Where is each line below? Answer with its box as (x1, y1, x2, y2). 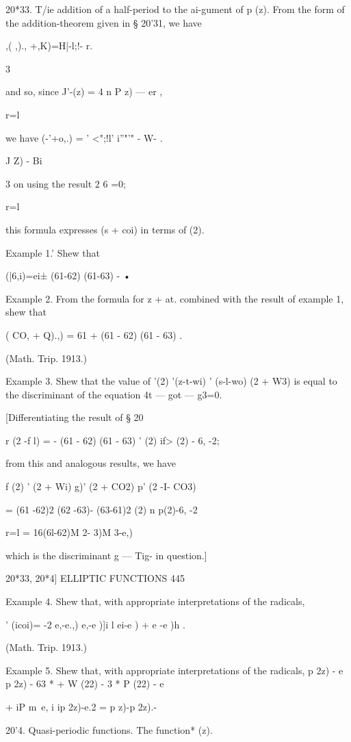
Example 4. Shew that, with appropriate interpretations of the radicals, (5, 594, 305, 609)
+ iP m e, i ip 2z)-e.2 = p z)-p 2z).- (5, 700, 157, 713)
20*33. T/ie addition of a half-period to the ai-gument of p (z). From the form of (5, 2, 345, 16)
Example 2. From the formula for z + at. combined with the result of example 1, (5, 291, 344, 305)
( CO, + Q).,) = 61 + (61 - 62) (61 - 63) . (5, 327, 183, 342)
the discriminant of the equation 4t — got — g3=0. (5, 387, 222, 401)
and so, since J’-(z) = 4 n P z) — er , (5, 84, 163, 99)
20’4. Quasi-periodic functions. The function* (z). (5, 722, 213, 737)
